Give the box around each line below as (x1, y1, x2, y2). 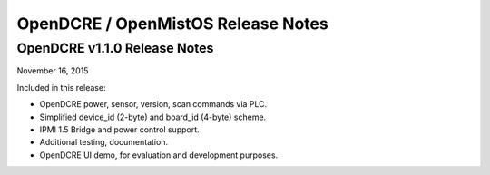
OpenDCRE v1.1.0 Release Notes (16, 40, 214, 56)
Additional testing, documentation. (39, 137, 168, 148)
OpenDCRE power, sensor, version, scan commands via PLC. (39, 99, 268, 110)
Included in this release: (16, 82, 106, 92)
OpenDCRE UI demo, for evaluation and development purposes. (39, 150, 279, 160)
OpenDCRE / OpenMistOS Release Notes (16, 14, 328, 34)
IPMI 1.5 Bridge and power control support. (39, 123, 200, 135)
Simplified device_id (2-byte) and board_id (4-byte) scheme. (39, 112, 267, 122)
